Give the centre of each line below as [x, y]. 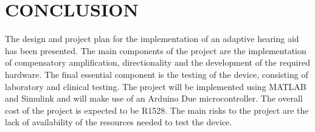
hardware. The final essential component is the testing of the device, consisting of [157, 74]
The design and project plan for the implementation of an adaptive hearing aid [152, 39]
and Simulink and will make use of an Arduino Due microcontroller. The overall [154, 98]
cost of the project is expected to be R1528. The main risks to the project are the [157, 110]
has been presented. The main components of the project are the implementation [156, 50]
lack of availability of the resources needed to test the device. [119, 122]
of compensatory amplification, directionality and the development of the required [157, 62]
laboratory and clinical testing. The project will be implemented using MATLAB [156, 86]
